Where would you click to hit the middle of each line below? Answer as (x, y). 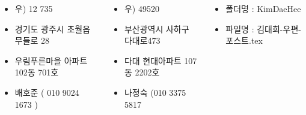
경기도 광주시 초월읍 (53, 28)
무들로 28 (32, 40)
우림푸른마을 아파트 (51, 60)
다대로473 (142, 40)
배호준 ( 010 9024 (47, 92)
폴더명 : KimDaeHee (263, 8)
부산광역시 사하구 (157, 28)
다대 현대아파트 (153, 60)
